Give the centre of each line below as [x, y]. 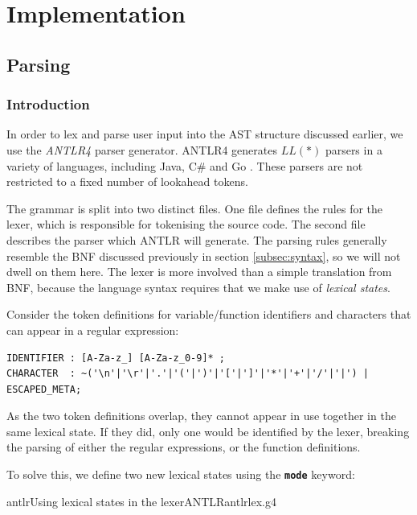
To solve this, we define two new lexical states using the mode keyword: [181, 474]
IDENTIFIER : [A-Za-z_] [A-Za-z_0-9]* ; [116, 358]
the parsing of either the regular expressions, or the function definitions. [184, 447]
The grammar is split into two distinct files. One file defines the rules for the [195, 208]
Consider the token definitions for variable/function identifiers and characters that [209, 314]
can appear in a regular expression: [93, 330]
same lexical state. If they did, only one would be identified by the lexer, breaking [208, 431]
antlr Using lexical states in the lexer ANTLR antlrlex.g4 [141, 501]
